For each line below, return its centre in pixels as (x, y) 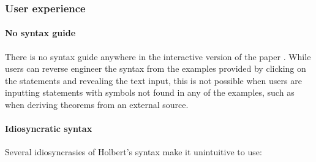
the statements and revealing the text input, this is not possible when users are (153, 80)
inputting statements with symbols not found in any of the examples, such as (150, 92)
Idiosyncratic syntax (49, 129)
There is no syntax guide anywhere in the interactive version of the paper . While (158, 56)
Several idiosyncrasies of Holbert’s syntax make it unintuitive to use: (134, 152)
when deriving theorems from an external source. (97, 105)
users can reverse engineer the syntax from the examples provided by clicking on (156, 68)
